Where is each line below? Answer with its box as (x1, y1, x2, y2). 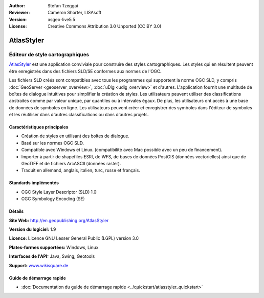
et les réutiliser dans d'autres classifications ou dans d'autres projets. (9, 112, 149, 118)
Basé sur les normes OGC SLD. (21, 140, 84, 146)
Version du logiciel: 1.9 (9, 226, 56, 232)
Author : (9, 3, 25, 8)
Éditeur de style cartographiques (9, 51, 89, 58)
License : (9, 24, 27, 29)
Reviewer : (9, 10, 30, 16)
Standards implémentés (9, 180, 59, 186)
